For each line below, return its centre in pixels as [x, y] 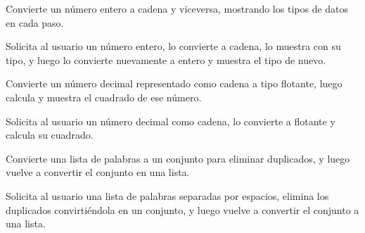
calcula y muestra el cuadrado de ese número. [104, 97]
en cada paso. [35, 22]
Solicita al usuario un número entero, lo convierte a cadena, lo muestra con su [173, 46]
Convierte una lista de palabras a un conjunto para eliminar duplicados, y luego [178, 158]
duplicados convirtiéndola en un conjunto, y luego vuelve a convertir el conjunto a [182, 209]
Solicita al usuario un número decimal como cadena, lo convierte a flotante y [171, 121]
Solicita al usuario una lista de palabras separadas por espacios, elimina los [167, 195]
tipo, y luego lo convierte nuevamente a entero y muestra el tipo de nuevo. [166, 59]
